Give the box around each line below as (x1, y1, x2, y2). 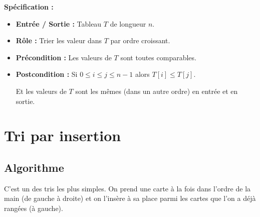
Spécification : (4, 2, 54, 12)
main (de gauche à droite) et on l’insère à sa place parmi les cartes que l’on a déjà (4, 193, 256, 203)
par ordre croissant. (110, 35, 170, 46)
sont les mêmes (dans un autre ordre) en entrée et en (75, 85, 238, 96)
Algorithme (4, 159, 64, 175)
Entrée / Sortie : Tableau (16, 18, 102, 29)
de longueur (110, 18, 146, 29)
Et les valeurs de (16, 85, 67, 96)
